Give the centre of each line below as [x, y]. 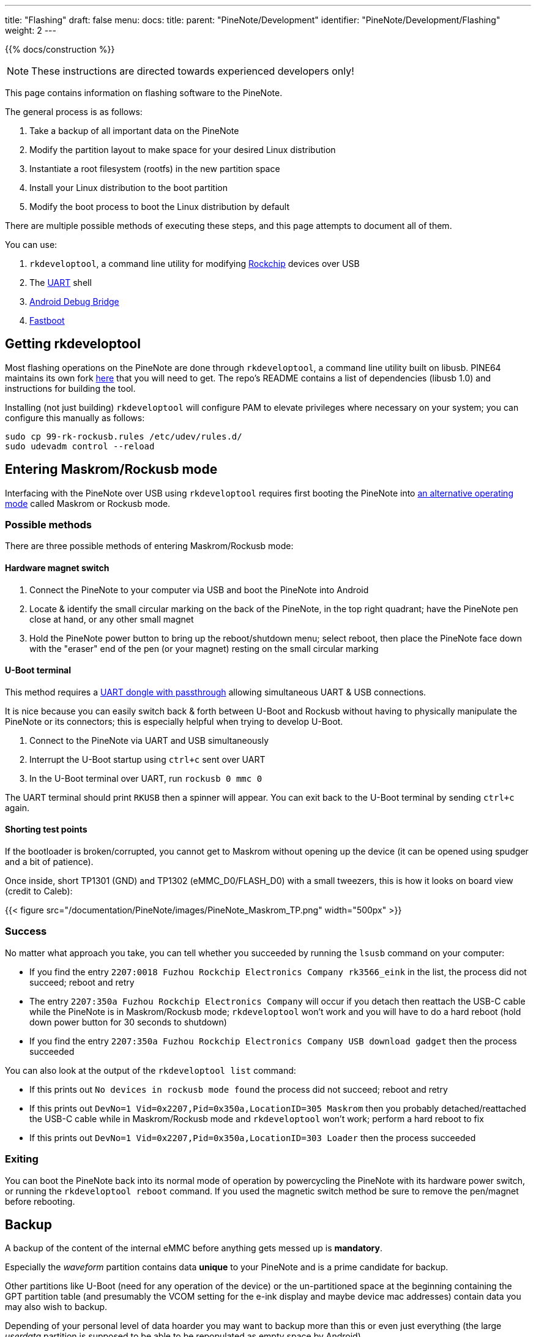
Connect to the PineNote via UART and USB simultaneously [149, 740]
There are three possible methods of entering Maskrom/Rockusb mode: [149, 546]
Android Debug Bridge [74, 301]
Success [26, 931]
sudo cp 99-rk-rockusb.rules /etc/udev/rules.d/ [124, 436]
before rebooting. [40, 1201]
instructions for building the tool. [70, 388]
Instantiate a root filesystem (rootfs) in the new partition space [155, 169]
